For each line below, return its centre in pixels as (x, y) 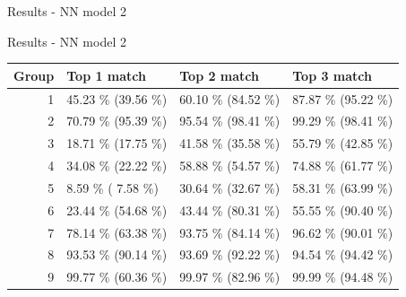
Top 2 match (220, 75)
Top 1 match (107, 75)
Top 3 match (333, 75)
